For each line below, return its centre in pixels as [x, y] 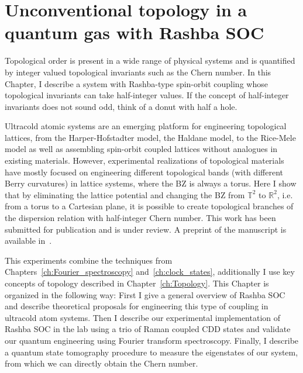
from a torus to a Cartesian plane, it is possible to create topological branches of [149, 206]
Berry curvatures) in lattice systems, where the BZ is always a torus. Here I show [151, 183]
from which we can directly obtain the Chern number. [101, 363]
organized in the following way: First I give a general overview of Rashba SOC [145, 294]
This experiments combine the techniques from [89, 260]
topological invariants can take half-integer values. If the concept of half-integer [147, 95]
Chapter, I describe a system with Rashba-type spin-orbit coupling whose [136, 83]
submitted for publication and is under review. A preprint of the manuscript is [146, 229]
